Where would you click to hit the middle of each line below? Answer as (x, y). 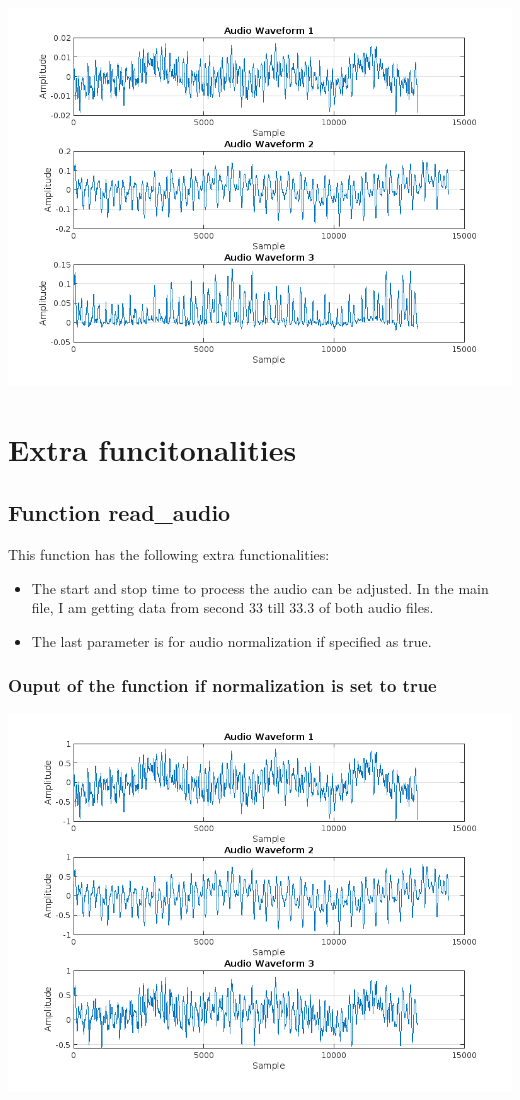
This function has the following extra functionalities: (169, 554)
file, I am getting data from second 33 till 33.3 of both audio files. (232, 607)
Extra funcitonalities (152, 448)
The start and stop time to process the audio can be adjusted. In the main (260, 587)
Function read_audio (119, 512)
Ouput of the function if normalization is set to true (222, 685)
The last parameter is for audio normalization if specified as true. (231, 640)
